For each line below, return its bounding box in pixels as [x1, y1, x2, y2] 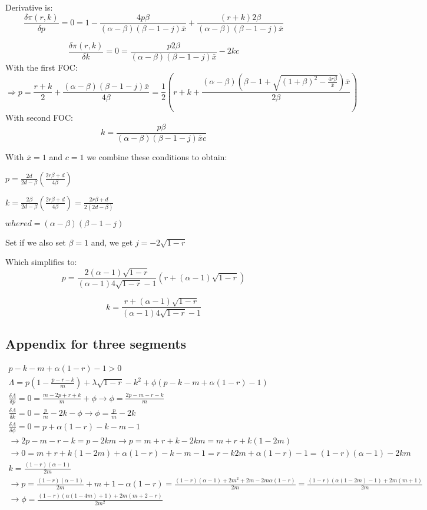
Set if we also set [5, 236, 66, 248]
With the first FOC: [5, 61, 78, 73]
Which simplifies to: [5, 256, 77, 268]
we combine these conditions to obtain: [87, 150, 227, 163]
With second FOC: [5, 111, 73, 124]
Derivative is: [5, 1, 53, 13]
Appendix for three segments [5, 335, 187, 353]
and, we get [91, 236, 133, 248]
